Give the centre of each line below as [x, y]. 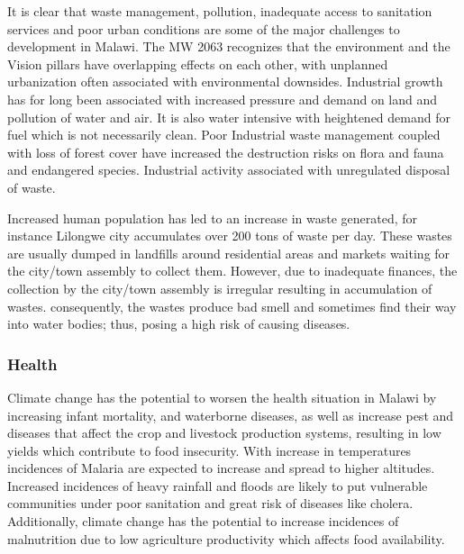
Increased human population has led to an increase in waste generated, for [213, 218]
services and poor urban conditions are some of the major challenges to [204, 28]
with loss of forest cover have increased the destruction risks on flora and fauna [226, 152]
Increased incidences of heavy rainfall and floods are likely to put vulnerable [218, 485]
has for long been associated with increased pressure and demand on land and [223, 99]
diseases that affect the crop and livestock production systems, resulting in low [224, 433]
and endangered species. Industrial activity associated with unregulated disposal [229, 170]
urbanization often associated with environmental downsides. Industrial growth [225, 82]
